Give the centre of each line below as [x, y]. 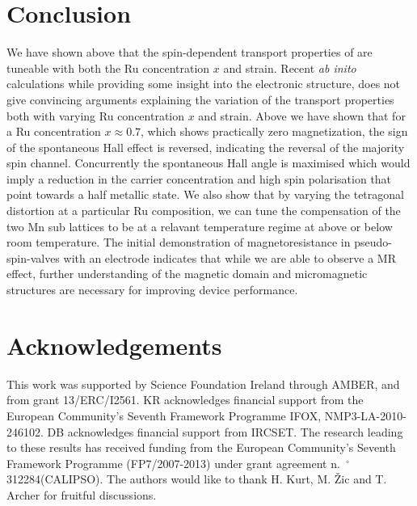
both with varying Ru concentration [96, 115]
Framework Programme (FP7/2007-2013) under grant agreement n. [173, 463]
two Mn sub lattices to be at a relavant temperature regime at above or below [200, 226]
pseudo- [373, 242]
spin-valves [33, 257]
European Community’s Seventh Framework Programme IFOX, [164, 415]
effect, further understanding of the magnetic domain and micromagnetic [187, 274]
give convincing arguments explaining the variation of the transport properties [200, 99]
